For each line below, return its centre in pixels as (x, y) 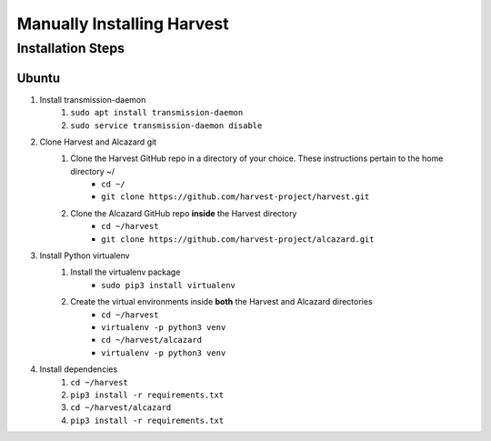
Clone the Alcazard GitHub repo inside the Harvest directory (184, 213)
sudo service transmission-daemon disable (166, 125)
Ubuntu (39, 78)
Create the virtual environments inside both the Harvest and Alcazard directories (221, 302)
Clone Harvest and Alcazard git (98, 142)
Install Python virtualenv (85, 256)
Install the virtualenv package (125, 272)
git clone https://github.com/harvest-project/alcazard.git (238, 239)
